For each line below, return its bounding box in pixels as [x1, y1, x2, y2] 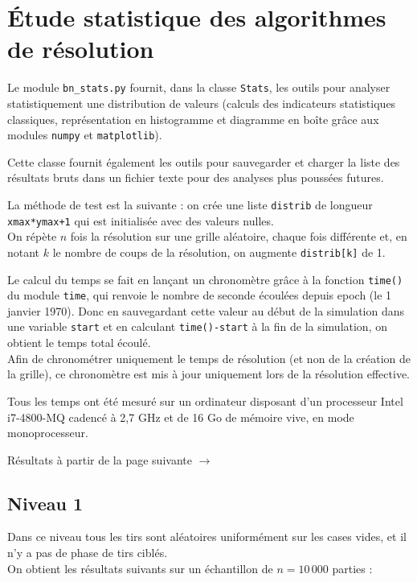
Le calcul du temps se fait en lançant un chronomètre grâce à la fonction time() [7, 270, 403, 287]
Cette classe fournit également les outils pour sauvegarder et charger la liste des [7, 153, 400, 170]
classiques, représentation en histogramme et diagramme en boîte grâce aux [7, 110, 379, 127]
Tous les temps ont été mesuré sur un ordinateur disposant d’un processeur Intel [7, 392, 403, 409]
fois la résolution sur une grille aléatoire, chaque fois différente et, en [70, 228, 407, 245]
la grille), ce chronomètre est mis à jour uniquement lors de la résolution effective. [7, 365, 410, 382]
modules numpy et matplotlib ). [7, 126, 162, 143]
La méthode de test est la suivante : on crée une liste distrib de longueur [7, 196, 373, 213]
